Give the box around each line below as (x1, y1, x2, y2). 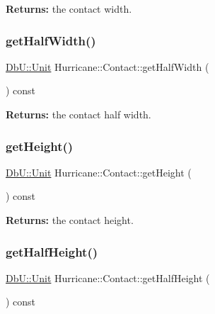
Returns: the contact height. (6, 213, 134, 227)
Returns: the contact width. (6, 1, 132, 16)
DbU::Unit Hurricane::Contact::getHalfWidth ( (6, 59, 209, 74)
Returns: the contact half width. (6, 107, 151, 121)
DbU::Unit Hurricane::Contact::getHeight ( (6, 164, 192, 179)
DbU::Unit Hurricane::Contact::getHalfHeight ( (6, 270, 210, 285)
